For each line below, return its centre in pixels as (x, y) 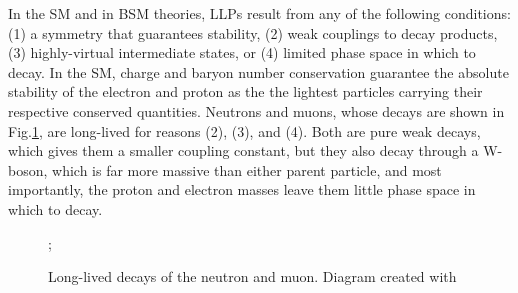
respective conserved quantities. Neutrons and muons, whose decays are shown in (256, 110)
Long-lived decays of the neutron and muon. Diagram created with (252, 276)
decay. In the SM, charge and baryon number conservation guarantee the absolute (258, 71)
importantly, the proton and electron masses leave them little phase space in (242, 189)
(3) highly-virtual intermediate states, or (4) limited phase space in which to (242, 52)
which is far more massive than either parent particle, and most (247, 169)
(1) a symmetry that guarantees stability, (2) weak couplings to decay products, (253, 32)
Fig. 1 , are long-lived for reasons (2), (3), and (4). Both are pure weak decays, (244, 130)
